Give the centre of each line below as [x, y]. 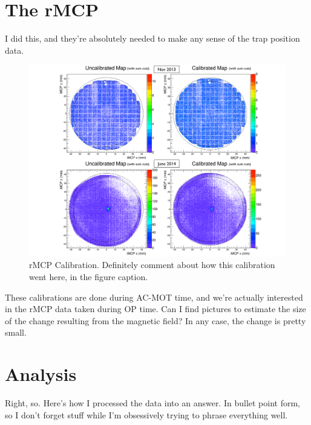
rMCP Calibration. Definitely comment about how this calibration [152, 265]
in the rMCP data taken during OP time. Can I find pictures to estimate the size [155, 309]
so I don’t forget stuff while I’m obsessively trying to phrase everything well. [146, 414]
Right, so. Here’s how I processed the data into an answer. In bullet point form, [152, 403]
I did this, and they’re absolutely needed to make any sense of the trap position [152, 38]
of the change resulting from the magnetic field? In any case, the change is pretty [155, 320]
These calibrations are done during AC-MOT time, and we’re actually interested [154, 297]
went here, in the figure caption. [89, 277]
